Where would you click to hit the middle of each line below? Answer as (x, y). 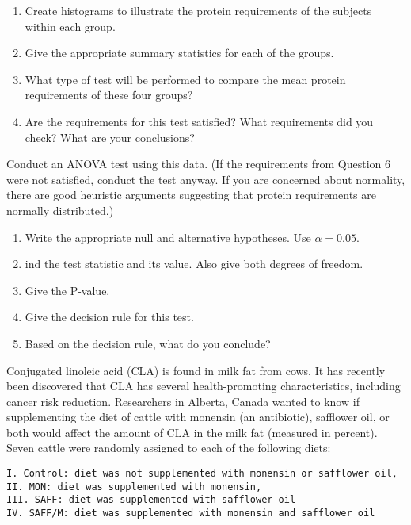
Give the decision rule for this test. (109, 317)
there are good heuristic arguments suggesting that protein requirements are (191, 195)
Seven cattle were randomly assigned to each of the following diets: (169, 448)
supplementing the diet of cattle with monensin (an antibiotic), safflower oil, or (198, 417)
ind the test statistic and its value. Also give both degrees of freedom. (194, 264)
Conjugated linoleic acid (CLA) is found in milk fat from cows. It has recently (196, 370)
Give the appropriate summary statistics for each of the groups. (179, 53)
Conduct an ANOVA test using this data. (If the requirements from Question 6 (199, 164)
